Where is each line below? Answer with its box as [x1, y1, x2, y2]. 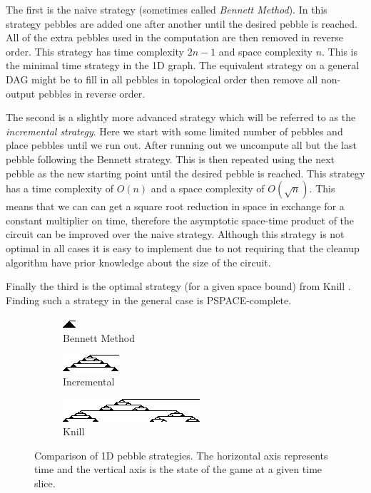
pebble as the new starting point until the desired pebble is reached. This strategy [6, 165, 365, 180]
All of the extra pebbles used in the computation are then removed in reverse [6, 30, 343, 45]
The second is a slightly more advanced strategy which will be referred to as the [6, 110, 356, 125]
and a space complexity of [151, 181, 265, 196]
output [6, 85, 36, 100]
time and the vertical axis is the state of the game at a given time [34, 462, 322, 477]
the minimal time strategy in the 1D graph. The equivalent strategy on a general [6, 58, 360, 73]
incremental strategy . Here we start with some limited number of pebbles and [6, 123, 343, 138]
